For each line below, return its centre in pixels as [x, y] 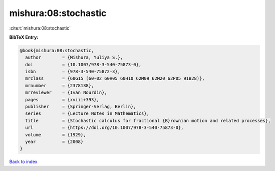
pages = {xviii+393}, [62, 100]
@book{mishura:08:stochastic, [57, 50]
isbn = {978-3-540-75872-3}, [73, 72]
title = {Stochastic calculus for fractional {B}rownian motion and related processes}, [148, 121]
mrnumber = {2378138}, [60, 85]
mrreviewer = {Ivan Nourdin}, [66, 93]
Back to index [23, 162]
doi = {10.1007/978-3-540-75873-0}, [83, 64]
